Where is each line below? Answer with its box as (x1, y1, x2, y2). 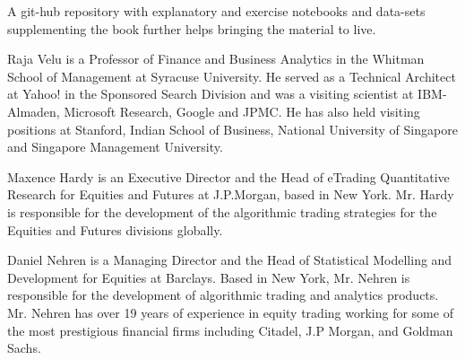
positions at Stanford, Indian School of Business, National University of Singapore (7, 119, 458, 138)
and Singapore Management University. (7, 137, 223, 156)
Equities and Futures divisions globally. (7, 220, 223, 239)
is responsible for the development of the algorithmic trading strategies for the (7, 202, 437, 221)
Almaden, (7, 101, 60, 120)
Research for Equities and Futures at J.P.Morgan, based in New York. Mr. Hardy (7, 185, 454, 204)
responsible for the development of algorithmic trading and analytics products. (7, 285, 439, 304)
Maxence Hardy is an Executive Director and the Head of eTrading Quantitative (7, 167, 450, 186)
